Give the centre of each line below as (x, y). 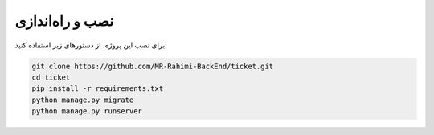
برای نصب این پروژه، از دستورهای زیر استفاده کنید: (91, 45)
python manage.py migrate (83, 100)
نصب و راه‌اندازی (64, 21)
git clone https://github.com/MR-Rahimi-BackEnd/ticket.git (153, 66)
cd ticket (51, 77)
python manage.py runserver (87, 111)
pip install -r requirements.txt (98, 89)
